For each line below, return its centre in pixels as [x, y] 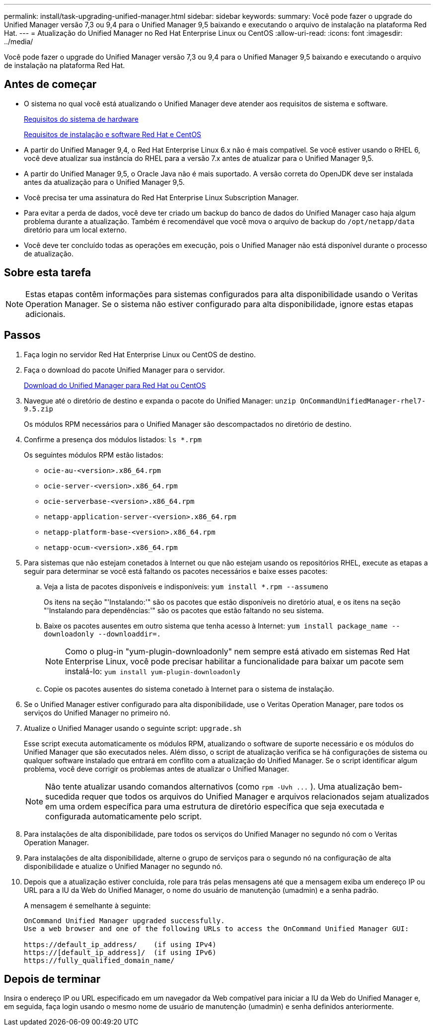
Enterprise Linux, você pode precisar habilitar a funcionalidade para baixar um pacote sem [234, 661]
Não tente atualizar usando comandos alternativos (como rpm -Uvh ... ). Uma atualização [213, 786]
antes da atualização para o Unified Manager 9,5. [104, 182]
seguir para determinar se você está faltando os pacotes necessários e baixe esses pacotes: [176, 571]
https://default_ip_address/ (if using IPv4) [120, 944]
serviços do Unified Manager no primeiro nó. [97, 713]
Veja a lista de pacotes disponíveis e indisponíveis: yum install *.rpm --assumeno [186, 586]
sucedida [62, 796]
